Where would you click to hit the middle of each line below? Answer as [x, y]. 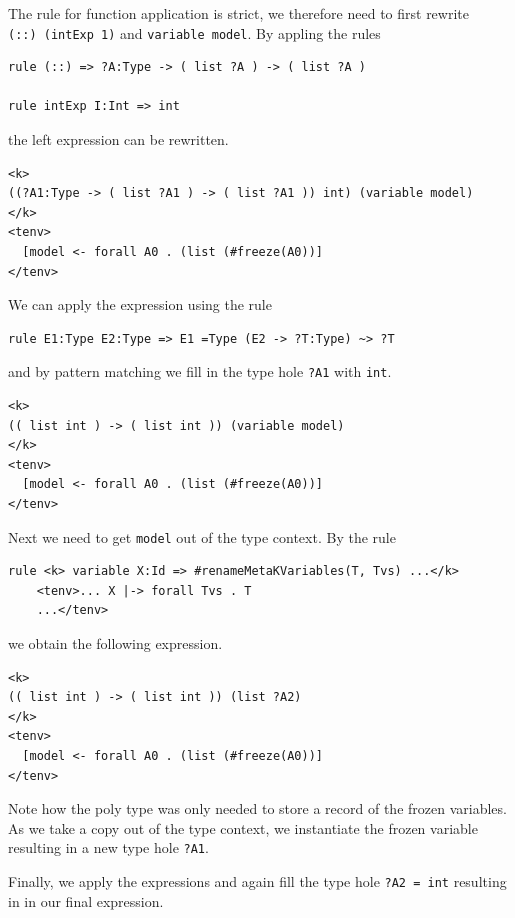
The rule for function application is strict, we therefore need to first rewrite [238, 13]
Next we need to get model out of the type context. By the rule [202, 536]
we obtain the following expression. [115, 643]
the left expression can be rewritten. [118, 139]
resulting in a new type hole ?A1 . [108, 847]
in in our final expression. [86, 900]
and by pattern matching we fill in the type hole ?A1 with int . [200, 371]
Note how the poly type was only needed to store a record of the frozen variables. [257, 808]
